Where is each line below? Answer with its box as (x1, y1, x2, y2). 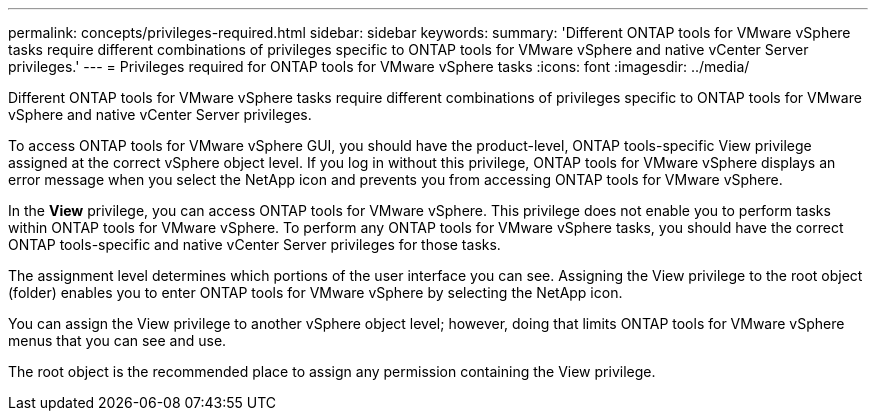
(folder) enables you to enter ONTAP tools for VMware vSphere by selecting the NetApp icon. (8, 284, 623, 301)
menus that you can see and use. (8, 332, 227, 349)
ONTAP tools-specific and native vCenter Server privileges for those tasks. (8, 236, 501, 253)
